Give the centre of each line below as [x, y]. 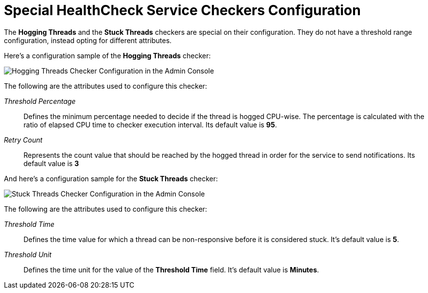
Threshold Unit [28, 254]
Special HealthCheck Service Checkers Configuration [182, 10]
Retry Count [23, 140]
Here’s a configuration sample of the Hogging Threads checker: [107, 55]
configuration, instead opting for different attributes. [88, 40]
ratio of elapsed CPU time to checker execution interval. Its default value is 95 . [150, 124]
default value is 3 [51, 163]
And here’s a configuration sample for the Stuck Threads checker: [111, 178]
